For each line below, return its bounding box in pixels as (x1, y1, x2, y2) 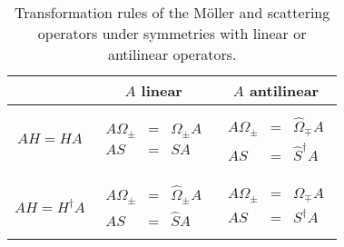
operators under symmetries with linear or (37, 23, 307, 44)
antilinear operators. (107, 44, 237, 64)
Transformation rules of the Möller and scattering (15, 2, 330, 23)
